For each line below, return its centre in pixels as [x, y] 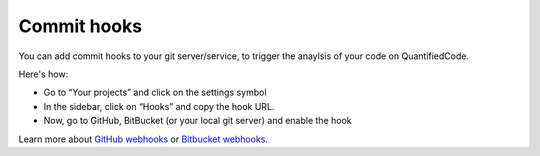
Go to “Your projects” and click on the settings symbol [155, 92]
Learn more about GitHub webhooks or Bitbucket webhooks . [143, 139]
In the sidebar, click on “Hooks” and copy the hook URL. [159, 106]
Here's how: [43, 74]
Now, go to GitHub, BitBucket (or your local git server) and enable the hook [197, 121]
